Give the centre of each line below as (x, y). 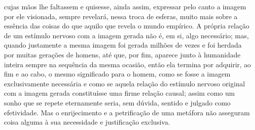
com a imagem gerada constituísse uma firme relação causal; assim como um (119, 93)
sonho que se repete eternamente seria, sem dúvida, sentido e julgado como (117, 102)
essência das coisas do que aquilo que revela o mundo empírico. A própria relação (127, 26)
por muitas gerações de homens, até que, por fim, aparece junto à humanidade (122, 54)
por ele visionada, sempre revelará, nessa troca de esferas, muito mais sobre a (121, 16)
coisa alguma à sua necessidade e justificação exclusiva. (87, 122)
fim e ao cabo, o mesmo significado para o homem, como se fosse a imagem (117, 74)
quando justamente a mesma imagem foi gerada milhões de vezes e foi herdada (123, 45)
